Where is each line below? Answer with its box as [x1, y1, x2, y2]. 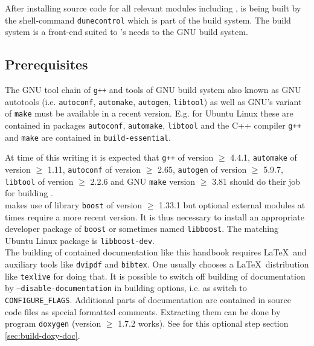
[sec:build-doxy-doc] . [5, 328, 80, 341]
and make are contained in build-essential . [5, 130, 171, 143]
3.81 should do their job [212, 175, 301, 187]
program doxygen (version [5, 317, 101, 330]
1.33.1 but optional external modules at [159, 198, 306, 211]
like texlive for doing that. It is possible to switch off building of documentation [5, 269, 306, 282]
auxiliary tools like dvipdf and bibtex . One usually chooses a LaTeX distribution [5, 258, 309, 271]
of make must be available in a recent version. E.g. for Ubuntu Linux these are [5, 107, 293, 120]
